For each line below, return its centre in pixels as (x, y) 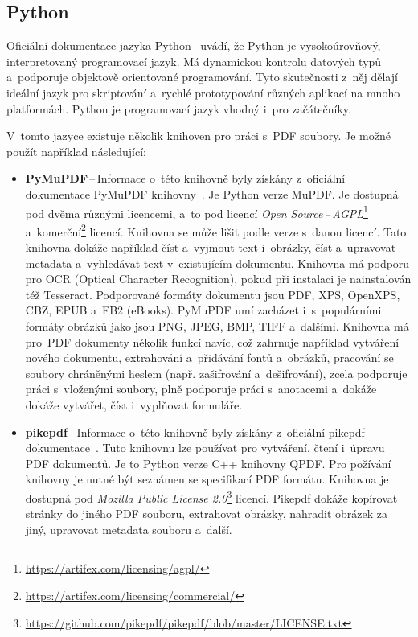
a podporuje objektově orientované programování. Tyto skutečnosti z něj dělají (202, 77)
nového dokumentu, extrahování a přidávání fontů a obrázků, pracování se (209, 358)
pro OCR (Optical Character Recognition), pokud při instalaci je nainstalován (218, 279)
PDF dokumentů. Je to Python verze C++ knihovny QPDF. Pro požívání (208, 463)
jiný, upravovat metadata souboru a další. (129, 529)
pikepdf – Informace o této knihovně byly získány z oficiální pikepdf (195, 432)
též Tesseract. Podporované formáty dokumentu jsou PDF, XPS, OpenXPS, (213, 294)
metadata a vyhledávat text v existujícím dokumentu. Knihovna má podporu (217, 263)
